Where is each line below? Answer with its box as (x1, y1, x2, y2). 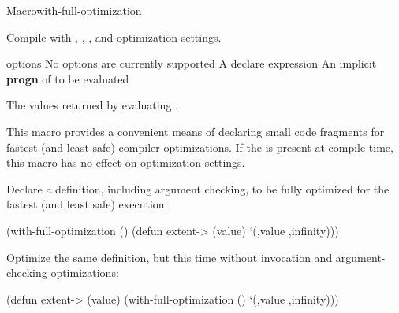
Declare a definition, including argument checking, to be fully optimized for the (6, 180, 390, 197)
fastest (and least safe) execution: (6, 196, 168, 212)
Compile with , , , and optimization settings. (6, 28, 222, 45)
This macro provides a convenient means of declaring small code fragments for (6, 123, 385, 139)
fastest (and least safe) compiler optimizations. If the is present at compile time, (6, 138, 393, 155)
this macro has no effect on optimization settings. (6, 154, 245, 171)
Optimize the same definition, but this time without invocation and (6, 249, 333, 265)
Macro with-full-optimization (6, 2, 142, 18)
